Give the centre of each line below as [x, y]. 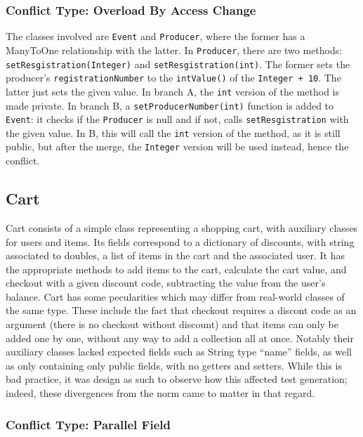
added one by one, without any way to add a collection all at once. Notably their [180, 338]
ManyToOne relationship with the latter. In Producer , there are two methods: [174, 50]
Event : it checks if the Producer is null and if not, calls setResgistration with [177, 119]
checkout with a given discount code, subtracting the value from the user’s [166, 283]
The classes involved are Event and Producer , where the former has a [156, 36]
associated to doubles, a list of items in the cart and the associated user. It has [175, 255]
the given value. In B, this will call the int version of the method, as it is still [173, 132]
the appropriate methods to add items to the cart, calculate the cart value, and [176, 269]
